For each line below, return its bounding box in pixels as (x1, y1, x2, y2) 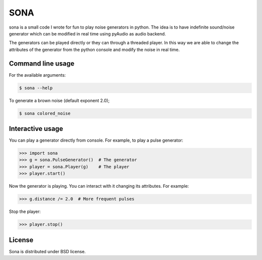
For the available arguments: (9, 72, 66, 78)
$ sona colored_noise (19, 111, 71, 116)
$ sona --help (19, 85, 53, 91)
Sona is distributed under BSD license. (9, 248, 86, 254)
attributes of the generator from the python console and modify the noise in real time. (9, 47, 180, 52)
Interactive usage (9, 124, 63, 133)
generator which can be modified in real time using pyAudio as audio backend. (9, 31, 166, 36)
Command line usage (9, 59, 75, 67)
